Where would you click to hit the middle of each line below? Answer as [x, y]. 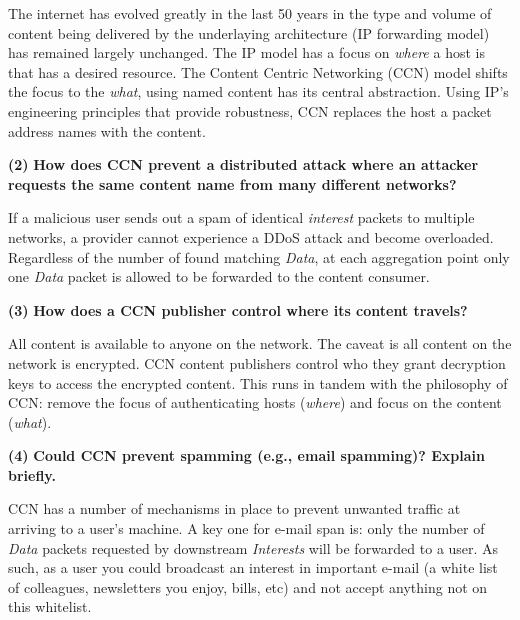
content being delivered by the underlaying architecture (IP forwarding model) [249, 32]
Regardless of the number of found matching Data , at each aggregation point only [259, 256]
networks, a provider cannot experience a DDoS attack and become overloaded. [251, 236]
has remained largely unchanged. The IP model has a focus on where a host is [246, 52]
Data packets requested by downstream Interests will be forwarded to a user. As [253, 547]
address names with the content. [107, 130]
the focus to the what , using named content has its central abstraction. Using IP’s [258, 91]
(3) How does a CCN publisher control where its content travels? [238, 309]
